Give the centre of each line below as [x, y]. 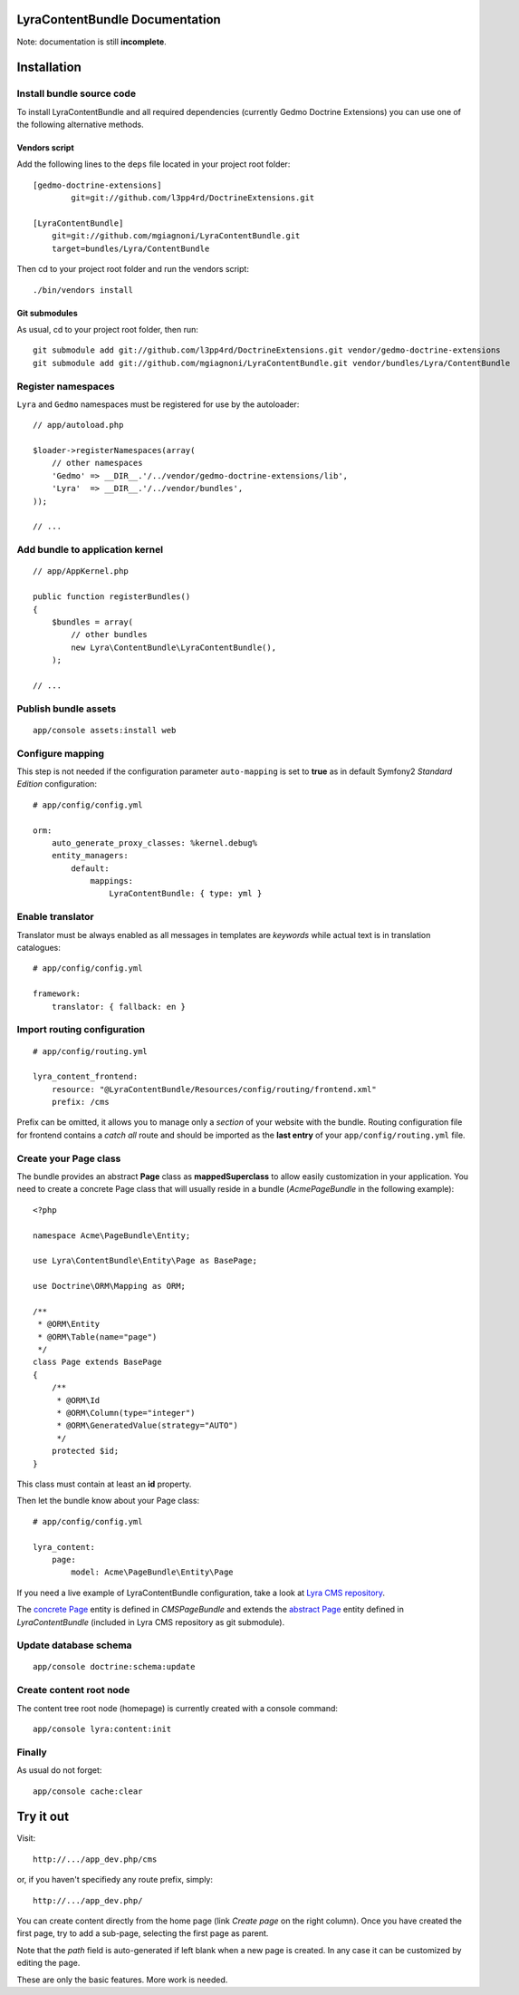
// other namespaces [97, 463]
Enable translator [55, 917]
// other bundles [110, 635]
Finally [32, 1752]
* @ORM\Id [78, 1400]
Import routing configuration [81, 1030]
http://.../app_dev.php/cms [95, 1859]
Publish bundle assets [67, 709]
